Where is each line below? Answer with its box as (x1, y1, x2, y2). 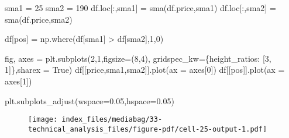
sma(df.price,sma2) (5, 13, 73, 25)
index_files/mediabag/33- (61, 115, 163, 124)
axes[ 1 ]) (5, 75, 32, 87)
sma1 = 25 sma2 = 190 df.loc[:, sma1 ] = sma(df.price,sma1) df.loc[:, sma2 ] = (5, 2, 276, 13)
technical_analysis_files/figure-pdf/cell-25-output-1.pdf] (28, 125, 267, 133)
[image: (28, 115, 58, 124)
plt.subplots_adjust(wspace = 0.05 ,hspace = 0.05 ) (5, 94, 174, 107)
